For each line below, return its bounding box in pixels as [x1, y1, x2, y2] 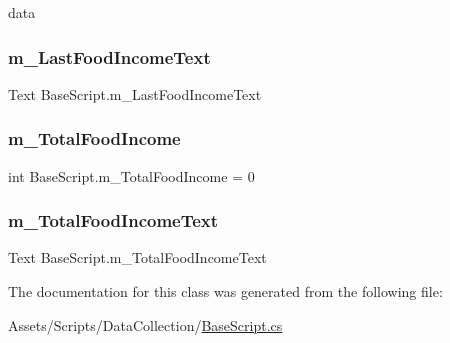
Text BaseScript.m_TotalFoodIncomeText [8, 247, 267, 268]
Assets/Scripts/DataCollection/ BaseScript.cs [8, 314, 283, 335]
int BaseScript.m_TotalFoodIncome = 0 [8, 165, 255, 186]
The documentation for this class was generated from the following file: [8, 281, 443, 302]
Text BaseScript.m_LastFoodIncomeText [8, 83, 262, 104]
